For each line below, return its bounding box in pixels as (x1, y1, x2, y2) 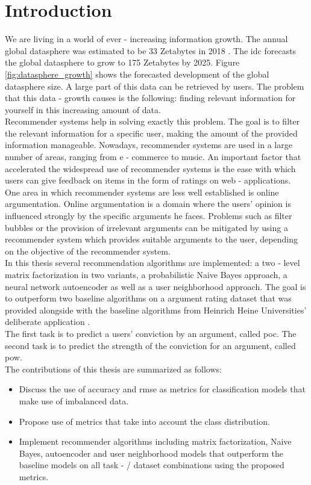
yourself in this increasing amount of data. (5, 103, 161, 116)
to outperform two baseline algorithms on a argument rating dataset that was (5, 292, 292, 304)
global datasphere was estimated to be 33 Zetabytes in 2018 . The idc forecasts (5, 44, 297, 57)
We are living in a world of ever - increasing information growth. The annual (5, 32, 288, 45)
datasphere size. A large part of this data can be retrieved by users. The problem (5, 79, 304, 92)
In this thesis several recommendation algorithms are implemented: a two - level (5, 256, 300, 269)
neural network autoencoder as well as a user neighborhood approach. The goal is (5, 280, 306, 292)
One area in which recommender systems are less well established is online (5, 185, 279, 198)
